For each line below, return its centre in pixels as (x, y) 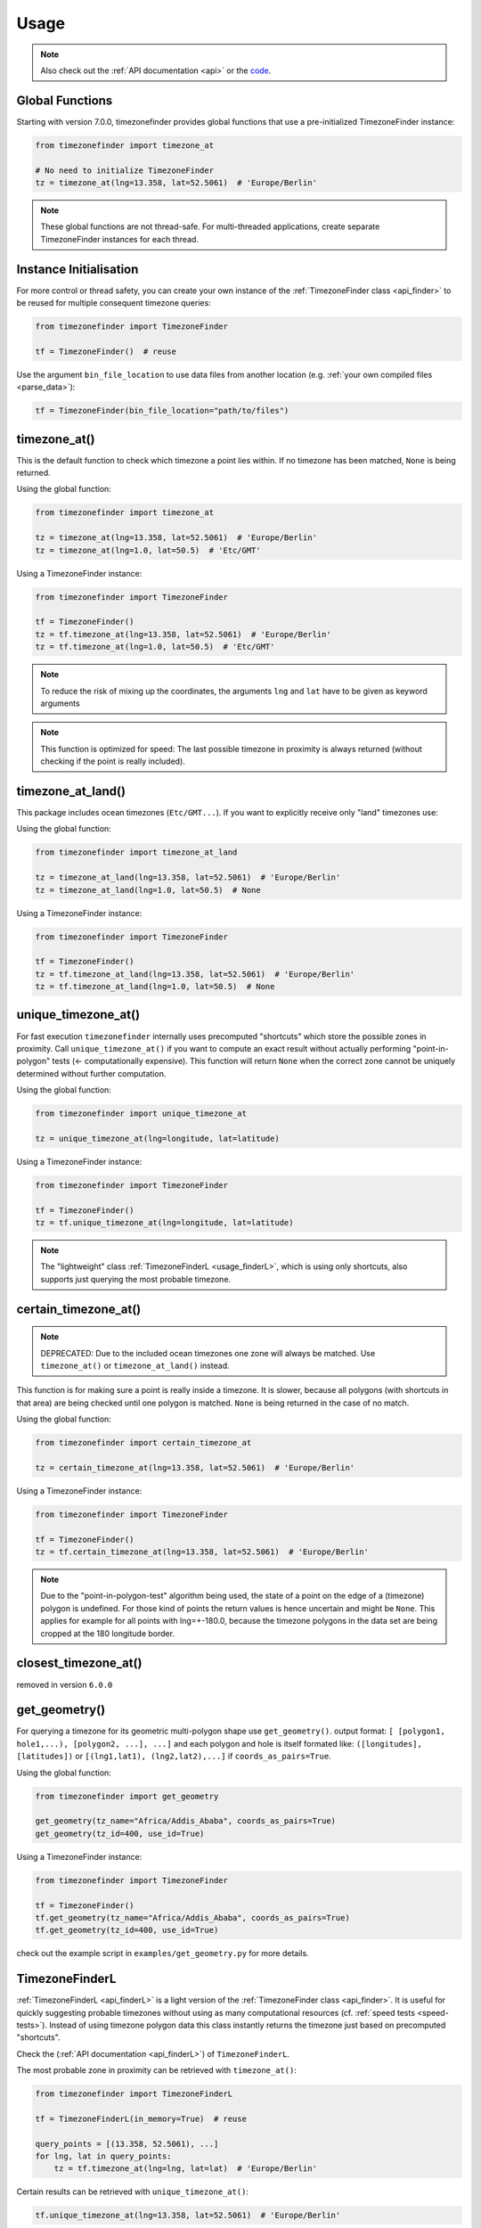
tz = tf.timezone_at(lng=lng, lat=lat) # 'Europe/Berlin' (186, 2169)
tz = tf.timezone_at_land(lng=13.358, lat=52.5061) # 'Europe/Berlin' (195, 974)
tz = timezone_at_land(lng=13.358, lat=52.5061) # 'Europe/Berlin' (188, 877)
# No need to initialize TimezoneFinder (124, 170)
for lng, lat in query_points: (104, 2156)
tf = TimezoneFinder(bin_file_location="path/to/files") (162, 411)
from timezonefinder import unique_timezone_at (141, 1114)
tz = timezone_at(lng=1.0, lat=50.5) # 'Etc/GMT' (148, 550)
